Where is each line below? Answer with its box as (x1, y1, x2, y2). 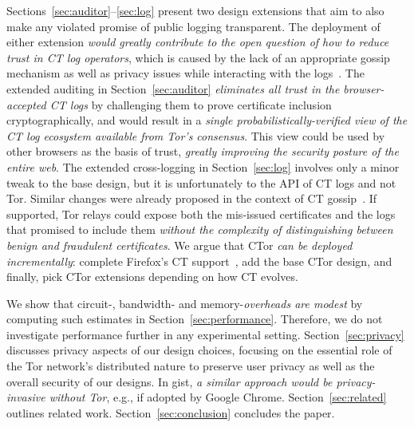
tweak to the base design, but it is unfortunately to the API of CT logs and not (6, 174, 396, 191)
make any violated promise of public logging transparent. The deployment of (6, 18, 380, 34)
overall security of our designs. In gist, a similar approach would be (6, 373, 333, 389)
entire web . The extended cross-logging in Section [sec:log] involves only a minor (6, 158, 400, 175)
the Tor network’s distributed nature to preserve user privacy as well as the (6, 358, 375, 374)
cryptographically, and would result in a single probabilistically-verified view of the (6, 112, 408, 128)
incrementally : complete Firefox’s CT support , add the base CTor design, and (6, 252, 392, 269)
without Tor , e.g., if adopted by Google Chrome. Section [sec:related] (49, 389, 387, 405)
